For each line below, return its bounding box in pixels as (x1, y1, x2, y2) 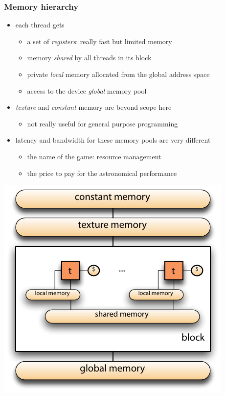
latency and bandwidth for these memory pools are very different (15, 135, 211, 145)
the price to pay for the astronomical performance (27, 168, 177, 178)
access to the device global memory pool (27, 85, 147, 96)
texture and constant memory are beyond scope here (15, 102, 172, 112)
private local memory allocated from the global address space (27, 69, 210, 79)
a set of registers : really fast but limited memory (27, 36, 172, 46)
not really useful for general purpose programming (27, 118, 178, 128)
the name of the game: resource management (27, 151, 161, 161)
